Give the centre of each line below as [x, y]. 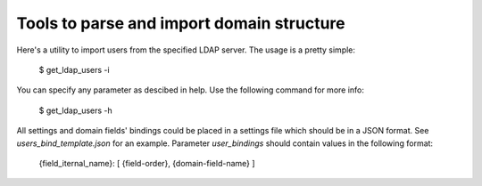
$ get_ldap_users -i [75, 69]
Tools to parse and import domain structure [181, 23]
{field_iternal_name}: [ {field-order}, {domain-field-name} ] [147, 163]
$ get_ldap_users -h [76, 110]
